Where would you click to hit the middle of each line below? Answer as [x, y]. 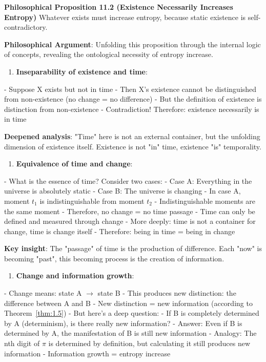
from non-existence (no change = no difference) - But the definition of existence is [133, 99]
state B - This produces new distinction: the [167, 293]
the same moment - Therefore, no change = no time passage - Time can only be [130, 211]
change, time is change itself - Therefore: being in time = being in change [120, 231]
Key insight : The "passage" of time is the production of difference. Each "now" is [133, 248]
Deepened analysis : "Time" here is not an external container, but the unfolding [132, 136]
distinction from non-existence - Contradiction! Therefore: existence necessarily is [132, 109]
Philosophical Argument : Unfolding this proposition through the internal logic [132, 44]
